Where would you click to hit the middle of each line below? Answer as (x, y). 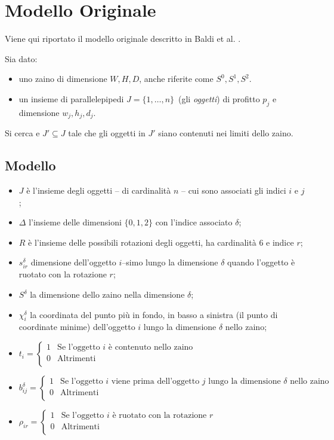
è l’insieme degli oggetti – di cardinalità (99, 190)
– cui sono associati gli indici (234, 190)
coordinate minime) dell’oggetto (77, 327)
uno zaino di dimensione (63, 79)
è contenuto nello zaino (151, 348)
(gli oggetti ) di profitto (219, 98)
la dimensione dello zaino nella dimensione (107, 294)
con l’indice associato (194, 222)
